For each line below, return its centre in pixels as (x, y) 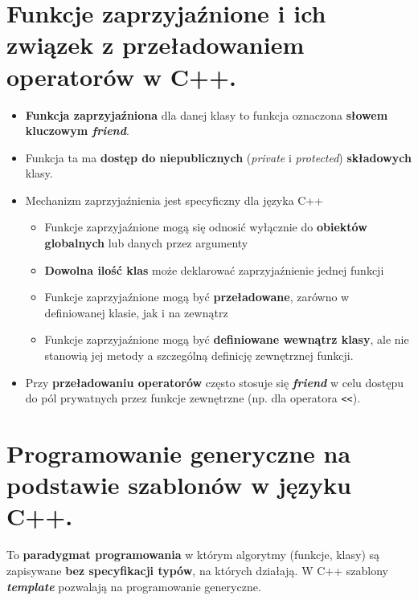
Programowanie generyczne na (179, 453)
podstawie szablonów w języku (179, 485)
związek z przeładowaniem (156, 45)
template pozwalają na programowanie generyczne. (134, 586)
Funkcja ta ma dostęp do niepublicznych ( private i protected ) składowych (218, 157)
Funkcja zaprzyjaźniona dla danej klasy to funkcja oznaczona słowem (207, 114)
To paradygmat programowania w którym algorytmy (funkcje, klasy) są (193, 555)
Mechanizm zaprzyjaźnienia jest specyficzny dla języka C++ (174, 200)
